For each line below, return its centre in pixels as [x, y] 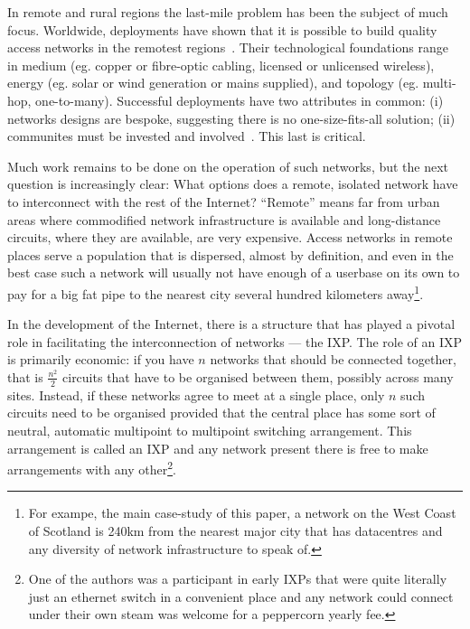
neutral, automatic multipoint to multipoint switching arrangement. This [210, 430]
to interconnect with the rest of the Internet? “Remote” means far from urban [224, 201]
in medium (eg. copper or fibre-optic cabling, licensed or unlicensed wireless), [221, 65]
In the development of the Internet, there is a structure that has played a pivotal [231, 324]
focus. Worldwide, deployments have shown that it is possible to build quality [222, 29]
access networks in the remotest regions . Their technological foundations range [228, 47]
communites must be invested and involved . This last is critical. [187, 136]
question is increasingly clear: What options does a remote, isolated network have [233, 184]
